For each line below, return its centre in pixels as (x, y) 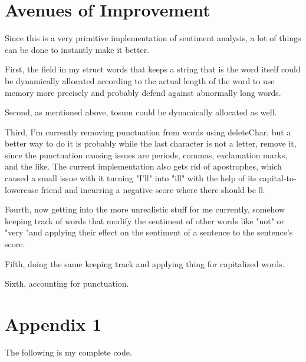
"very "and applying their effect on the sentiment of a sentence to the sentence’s (149, 232)
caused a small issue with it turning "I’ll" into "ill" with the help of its (131, 178)
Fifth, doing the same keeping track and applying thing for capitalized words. (145, 263)
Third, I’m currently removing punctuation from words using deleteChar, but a (148, 132)
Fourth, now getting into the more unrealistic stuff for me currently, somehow (145, 209)
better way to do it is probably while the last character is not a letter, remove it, (151, 143)
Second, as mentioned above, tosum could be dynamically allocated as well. (141, 112)
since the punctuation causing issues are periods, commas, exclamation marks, (146, 155)
